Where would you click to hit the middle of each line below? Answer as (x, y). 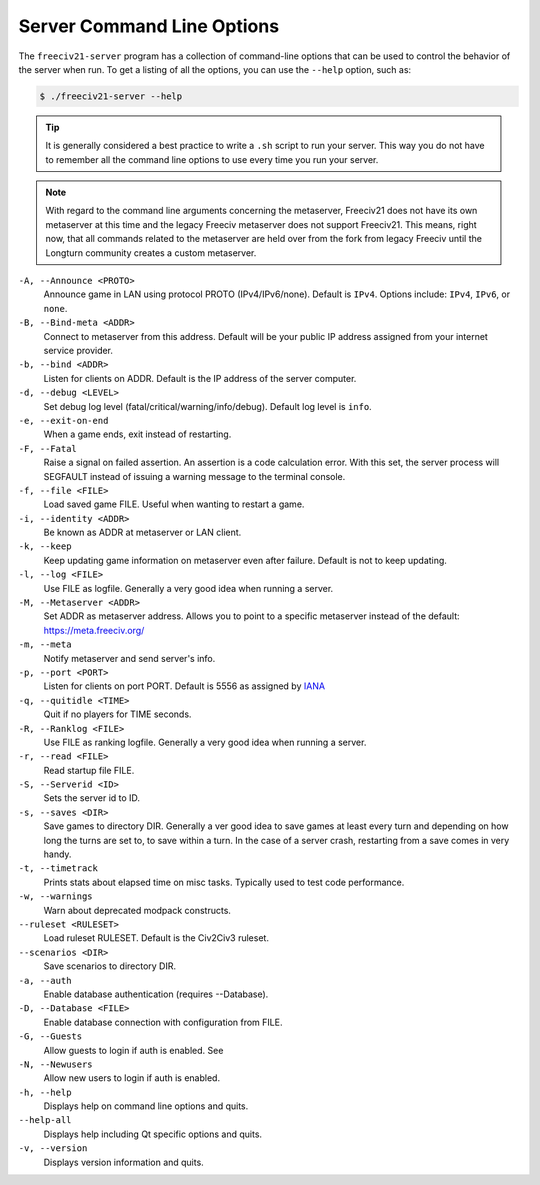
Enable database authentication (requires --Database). (156, 994)
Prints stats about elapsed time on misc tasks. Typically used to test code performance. (224, 882)
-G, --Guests (50, 1036)
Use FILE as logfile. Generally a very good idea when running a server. (188, 588)
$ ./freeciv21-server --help (111, 96)
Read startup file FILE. (89, 770)
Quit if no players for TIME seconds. (117, 714)
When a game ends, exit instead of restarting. (137, 434)
